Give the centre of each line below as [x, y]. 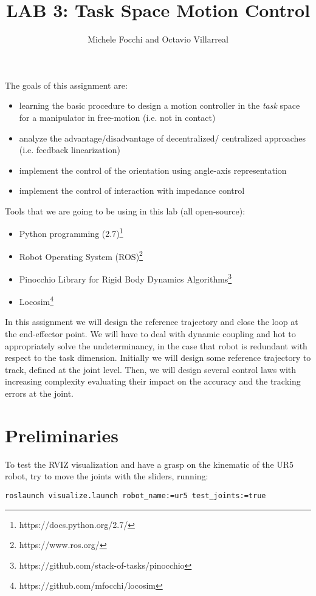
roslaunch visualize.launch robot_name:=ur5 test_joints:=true [136, 495]
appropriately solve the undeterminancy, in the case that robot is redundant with [156, 345]
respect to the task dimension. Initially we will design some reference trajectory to [158, 358]
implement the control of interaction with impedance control [132, 190]
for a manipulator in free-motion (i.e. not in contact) [117, 117]
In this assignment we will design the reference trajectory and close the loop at [152, 322]
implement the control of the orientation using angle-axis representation [153, 170]
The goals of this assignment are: [66, 85]
